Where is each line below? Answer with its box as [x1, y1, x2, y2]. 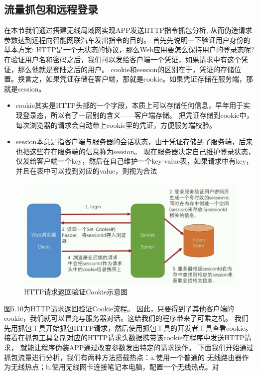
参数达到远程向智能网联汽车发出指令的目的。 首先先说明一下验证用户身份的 [4, 34, 251, 45]
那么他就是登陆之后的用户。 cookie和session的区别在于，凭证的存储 [17, 64, 235, 74]
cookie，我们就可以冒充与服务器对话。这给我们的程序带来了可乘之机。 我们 [4, 313, 249, 323]
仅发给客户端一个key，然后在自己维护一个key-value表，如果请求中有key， [15, 156, 253, 166]
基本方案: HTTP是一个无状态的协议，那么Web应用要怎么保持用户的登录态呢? [4, 44, 255, 55]
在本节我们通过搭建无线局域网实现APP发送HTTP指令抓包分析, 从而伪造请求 [4, 25, 253, 35]
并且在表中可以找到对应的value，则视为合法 [15, 165, 157, 176]
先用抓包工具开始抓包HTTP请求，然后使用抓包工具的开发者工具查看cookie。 [4, 322, 253, 333]
